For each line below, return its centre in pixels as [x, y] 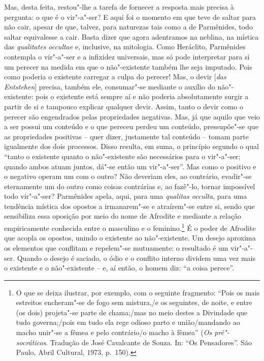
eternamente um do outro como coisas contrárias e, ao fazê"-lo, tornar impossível [130, 186]
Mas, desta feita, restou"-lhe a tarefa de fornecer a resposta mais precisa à [119, 7]
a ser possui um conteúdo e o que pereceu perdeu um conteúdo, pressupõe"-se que [131, 126]
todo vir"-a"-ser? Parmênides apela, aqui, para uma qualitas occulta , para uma [126, 196]
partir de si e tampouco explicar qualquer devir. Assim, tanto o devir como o [124, 106]
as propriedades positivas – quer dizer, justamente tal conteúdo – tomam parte [127, 136]
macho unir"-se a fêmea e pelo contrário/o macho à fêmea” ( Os [114, 332]
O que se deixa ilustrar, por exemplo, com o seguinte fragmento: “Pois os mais [138, 292]
